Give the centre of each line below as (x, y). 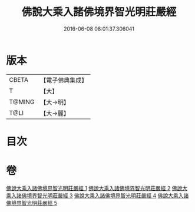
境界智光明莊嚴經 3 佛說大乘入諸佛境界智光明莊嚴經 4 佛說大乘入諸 (108, 196)
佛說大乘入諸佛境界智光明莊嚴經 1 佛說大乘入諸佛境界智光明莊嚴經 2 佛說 (94, 188)
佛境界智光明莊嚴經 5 (32, 203)
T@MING (22, 102)
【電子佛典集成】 (64, 80)
